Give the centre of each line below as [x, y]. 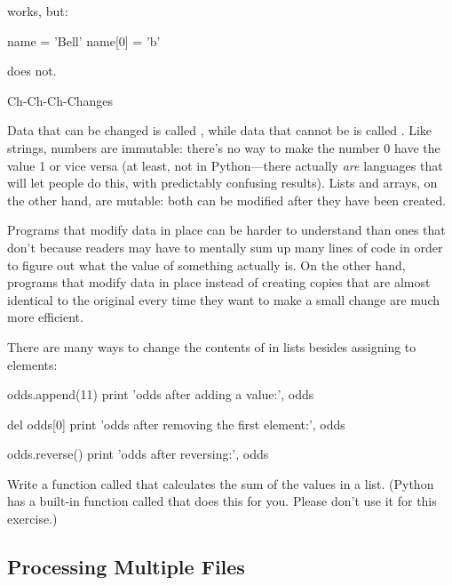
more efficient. [45, 317]
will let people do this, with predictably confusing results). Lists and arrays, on [222, 183]
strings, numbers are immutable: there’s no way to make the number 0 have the [224, 147]
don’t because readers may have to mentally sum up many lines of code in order [225, 247]
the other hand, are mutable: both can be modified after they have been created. [227, 200]
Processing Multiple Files [126, 567]
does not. [32, 71]
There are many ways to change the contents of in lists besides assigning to [212, 346]
